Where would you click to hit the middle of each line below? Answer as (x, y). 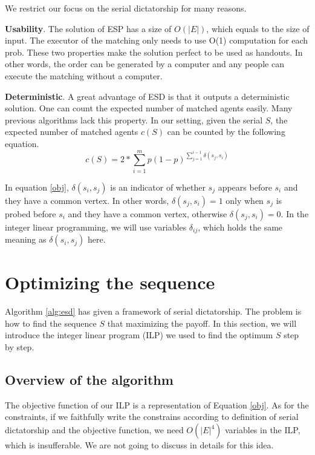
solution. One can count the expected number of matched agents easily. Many (149, 108)
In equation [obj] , (37, 187)
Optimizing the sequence (110, 282)
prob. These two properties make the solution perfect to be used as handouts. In (154, 52)
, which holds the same (240, 227)
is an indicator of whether (158, 187)
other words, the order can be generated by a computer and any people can (145, 64)
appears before (245, 187)
